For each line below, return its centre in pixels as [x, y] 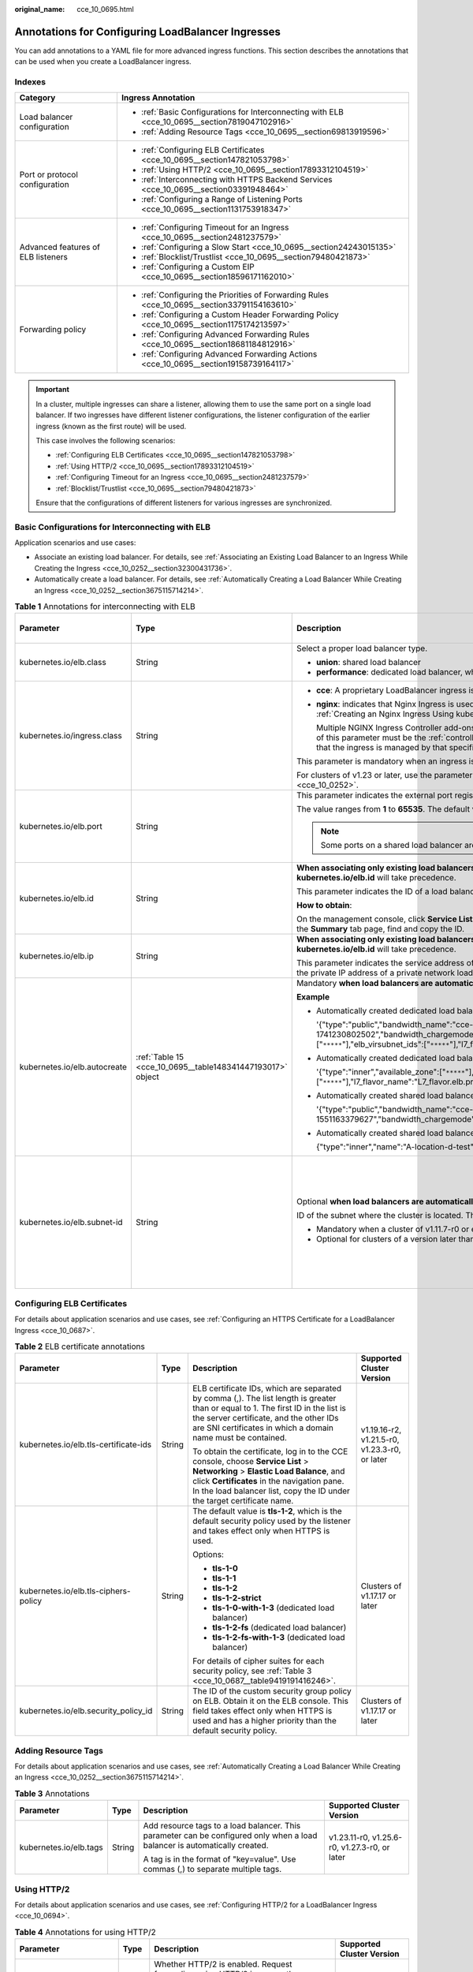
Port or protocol [49, 175]
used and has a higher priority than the [264, 1721]
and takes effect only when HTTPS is [261, 1531]
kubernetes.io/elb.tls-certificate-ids [86, 1445]
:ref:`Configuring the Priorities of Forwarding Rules [235, 295]
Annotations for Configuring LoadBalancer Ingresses [148, 32]
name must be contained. [240, 1438]
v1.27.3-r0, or [365, 1847]
